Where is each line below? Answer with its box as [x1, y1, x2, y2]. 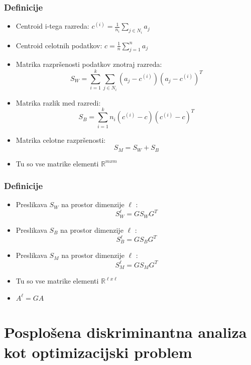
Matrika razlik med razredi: [16, 97, 101, 108]
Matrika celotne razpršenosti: [16, 134, 106, 145]
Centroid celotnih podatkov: [16, 40, 102, 50]
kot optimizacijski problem [4, 341, 192, 362]
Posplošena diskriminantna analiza [4, 322, 247, 342]
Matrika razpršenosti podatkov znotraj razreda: [16, 59, 162, 69]
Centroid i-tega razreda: [16, 21, 89, 31]
